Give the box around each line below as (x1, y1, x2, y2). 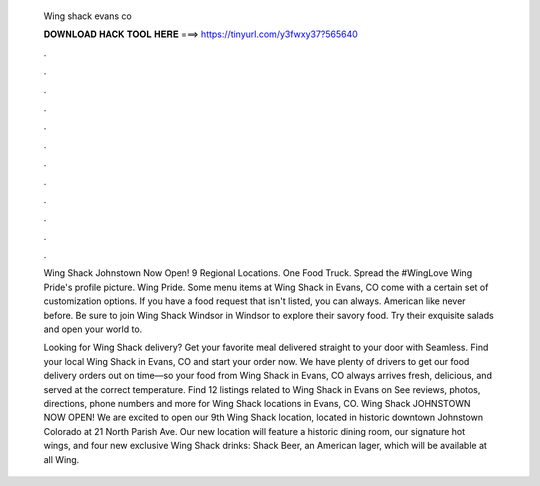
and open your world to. (43, 323, 143, 335)
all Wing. (43, 453, 80, 465)
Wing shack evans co (43, 10, 132, 22)
